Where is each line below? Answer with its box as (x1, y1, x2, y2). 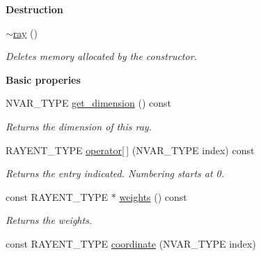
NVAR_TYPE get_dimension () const (6, 96, 171, 110)
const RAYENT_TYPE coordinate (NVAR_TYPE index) (6, 236, 256, 250)
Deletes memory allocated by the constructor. (6, 49, 197, 63)
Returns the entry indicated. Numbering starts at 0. (6, 166, 225, 181)
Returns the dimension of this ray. (6, 119, 152, 133)
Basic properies (6, 72, 81, 86)
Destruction (6, 2, 63, 16)
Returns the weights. (6, 213, 93, 227)
